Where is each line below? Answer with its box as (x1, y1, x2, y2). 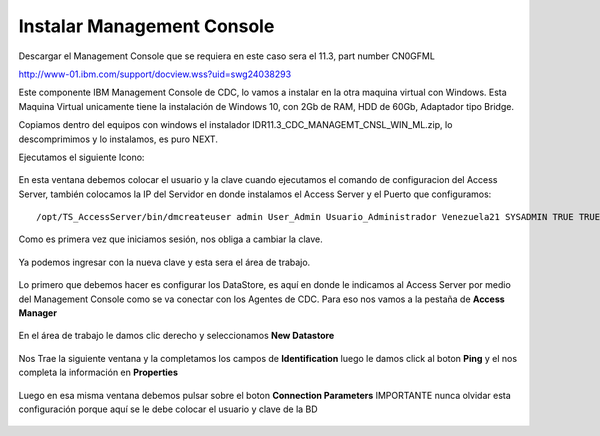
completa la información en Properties (18, 366, 179, 379)
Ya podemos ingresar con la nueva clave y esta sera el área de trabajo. (18, 256, 311, 268)
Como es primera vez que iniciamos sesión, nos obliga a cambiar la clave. (18, 233, 324, 245)
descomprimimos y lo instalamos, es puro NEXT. (18, 133, 219, 145)
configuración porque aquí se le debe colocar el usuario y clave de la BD (18, 403, 319, 415)
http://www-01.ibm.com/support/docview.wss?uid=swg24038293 (18, 68, 292, 80)
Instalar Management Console (18, 15, 275, 37)
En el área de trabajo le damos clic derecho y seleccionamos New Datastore (18, 330, 335, 342)
